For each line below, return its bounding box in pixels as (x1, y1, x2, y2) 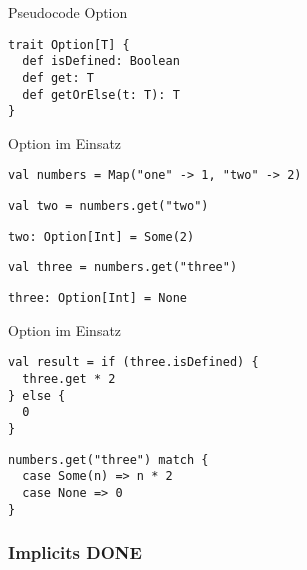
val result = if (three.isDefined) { (8, 355, 259, 370)
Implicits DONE (8, 540, 142, 565)
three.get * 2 (22, 372, 116, 386)
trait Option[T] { (8, 37, 130, 52)
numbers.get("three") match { (8, 452, 209, 467)
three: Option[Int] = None (8, 291, 187, 306)
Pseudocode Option (8, 2, 128, 22)
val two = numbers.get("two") (8, 199, 209, 214)
